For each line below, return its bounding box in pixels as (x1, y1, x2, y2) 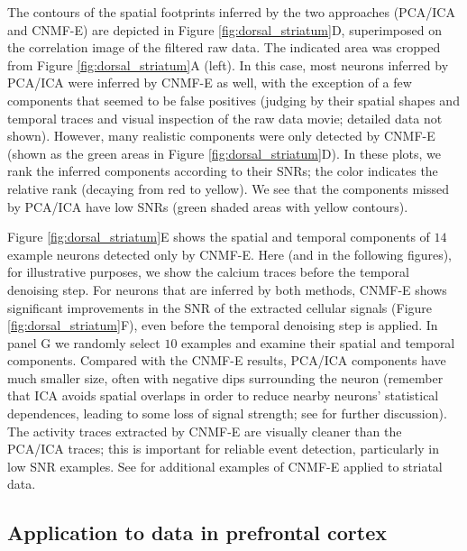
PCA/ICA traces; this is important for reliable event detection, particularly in (7, 439, 440, 458)
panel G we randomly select (7, 333, 160, 352)
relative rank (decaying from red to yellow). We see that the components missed (7, 179, 450, 197)
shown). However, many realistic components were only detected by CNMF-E (7, 126, 435, 145)
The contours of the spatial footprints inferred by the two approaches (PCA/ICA (7, 3, 455, 21)
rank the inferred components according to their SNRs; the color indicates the (7, 161, 438, 180)
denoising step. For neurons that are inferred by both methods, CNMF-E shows (7, 280, 447, 298)
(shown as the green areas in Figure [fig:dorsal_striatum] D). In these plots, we (7, 143, 442, 162)
